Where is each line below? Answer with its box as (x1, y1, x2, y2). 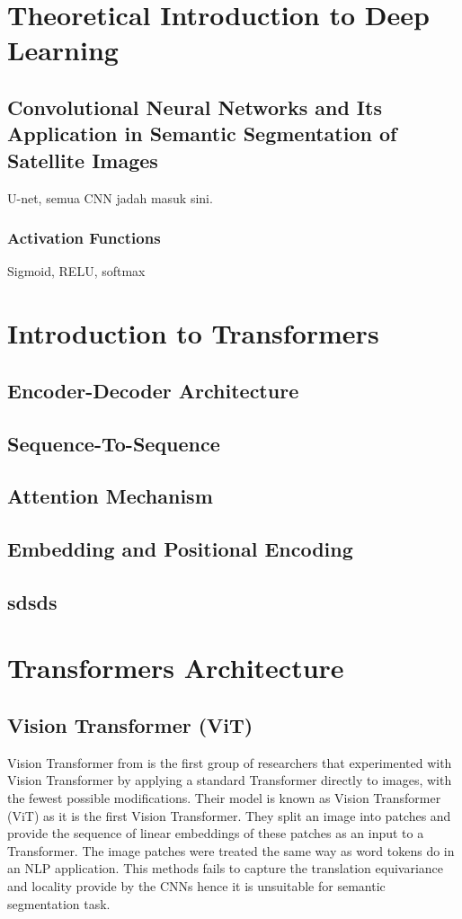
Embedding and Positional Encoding (7, 535, 353, 563)
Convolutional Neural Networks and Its (7, 93, 382, 120)
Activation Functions (7, 227, 161, 249)
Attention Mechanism (7, 482, 213, 510)
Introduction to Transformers (7, 315, 379, 352)
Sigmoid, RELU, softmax (7, 262, 146, 281)
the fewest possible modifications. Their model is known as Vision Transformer (7, 789, 441, 807)
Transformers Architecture (7, 649, 344, 686)
